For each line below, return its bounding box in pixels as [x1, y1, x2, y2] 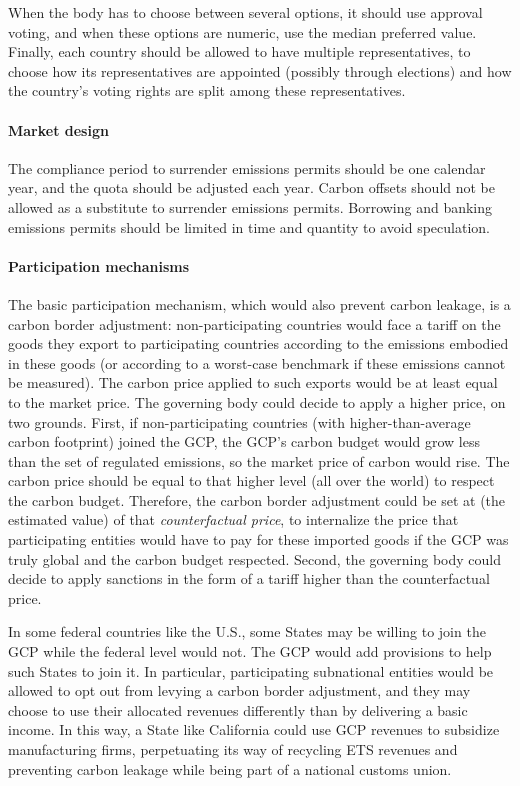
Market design [8, 119, 109, 140]
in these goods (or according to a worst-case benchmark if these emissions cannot [8, 352, 506, 373]
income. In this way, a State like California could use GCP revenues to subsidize [8, 719, 500, 740]
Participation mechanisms [8, 255, 190, 276]
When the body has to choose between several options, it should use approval [8, 2, 483, 22]
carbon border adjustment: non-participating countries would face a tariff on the [8, 313, 501, 334]
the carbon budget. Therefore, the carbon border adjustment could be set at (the [8, 489, 506, 510]
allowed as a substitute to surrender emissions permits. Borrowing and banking [8, 196, 493, 217]
